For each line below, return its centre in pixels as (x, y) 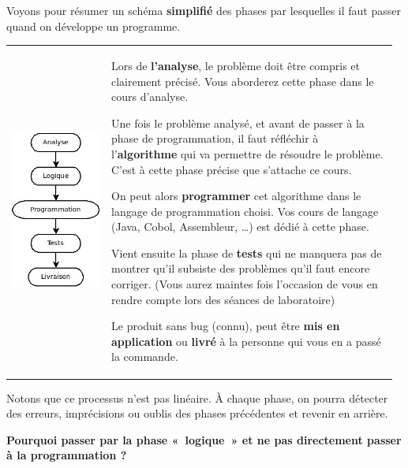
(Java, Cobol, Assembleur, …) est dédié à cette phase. (240, 227)
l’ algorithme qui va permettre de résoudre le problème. (247, 153)
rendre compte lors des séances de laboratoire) (223, 299)
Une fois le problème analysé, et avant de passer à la (238, 123)
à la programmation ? (67, 455)
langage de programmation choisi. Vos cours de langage (245, 211)
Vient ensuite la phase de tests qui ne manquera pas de (247, 253)
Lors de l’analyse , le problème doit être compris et (236, 65)
